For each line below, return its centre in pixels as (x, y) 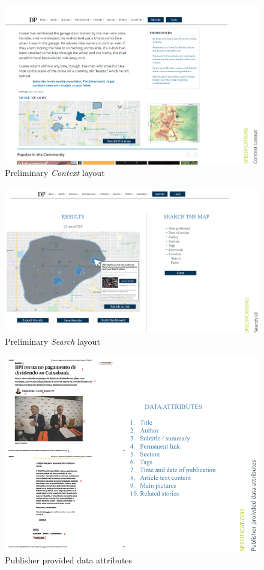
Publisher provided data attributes (69, 560)
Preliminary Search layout (52, 341)
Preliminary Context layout (55, 173)
